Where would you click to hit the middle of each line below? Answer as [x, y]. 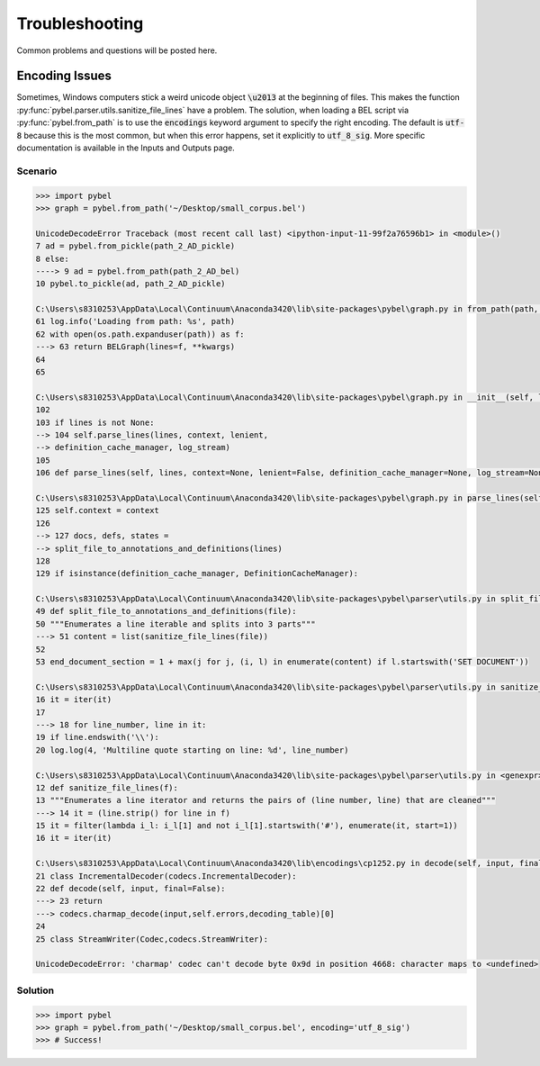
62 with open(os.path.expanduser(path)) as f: [140, 334]
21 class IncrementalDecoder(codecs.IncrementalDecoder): [166, 876]
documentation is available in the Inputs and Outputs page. [126, 148]
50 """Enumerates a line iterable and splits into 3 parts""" [175, 624]
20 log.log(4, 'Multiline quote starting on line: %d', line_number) [192, 750]
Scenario [37, 171]
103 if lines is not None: [95, 422]
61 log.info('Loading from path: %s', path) [135, 321]
